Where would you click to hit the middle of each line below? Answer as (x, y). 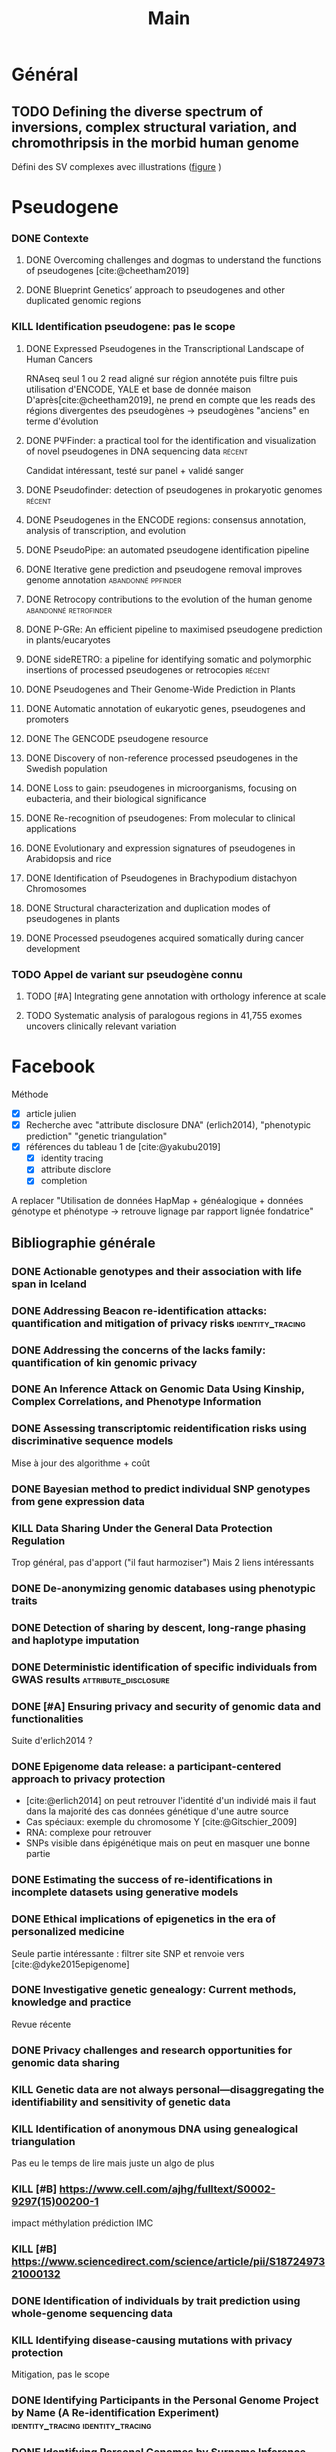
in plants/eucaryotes (68, 639)
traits (24, 1600)
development (53, 948)
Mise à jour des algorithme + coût (81, 1463)
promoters (47, 719)
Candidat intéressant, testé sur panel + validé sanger (134, 470)
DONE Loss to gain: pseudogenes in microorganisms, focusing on (161, 788)
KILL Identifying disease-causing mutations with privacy (152, 2340)
